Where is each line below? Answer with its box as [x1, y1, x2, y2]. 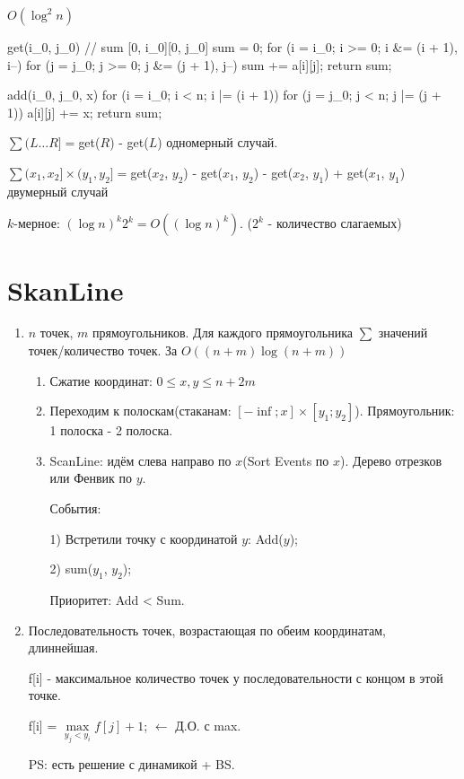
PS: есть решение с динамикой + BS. [28, 755, 235, 774]
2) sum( [49, 559, 93, 578]
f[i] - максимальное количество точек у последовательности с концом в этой [28, 668, 443, 687]
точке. [28, 686, 61, 705]
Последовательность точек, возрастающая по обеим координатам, [28, 620, 386, 639]
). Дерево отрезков [339, 451, 442, 469]
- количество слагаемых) [267, 214, 402, 232]
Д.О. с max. [175, 716, 241, 734]
